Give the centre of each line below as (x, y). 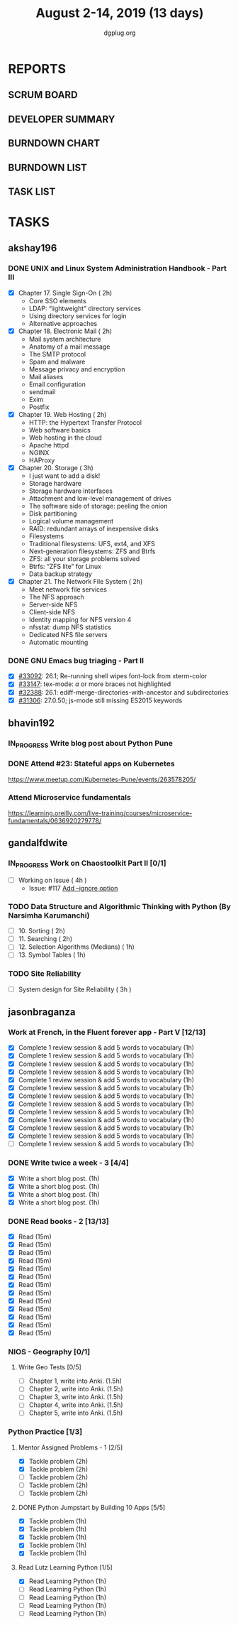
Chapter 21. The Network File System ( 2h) (80, 582)
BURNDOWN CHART (54, 143)
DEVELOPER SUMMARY (62, 119)
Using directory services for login (78, 316)
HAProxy (42, 460)
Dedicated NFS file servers (68, 635)
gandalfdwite (38, 843)
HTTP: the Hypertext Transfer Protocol (85, 422)
